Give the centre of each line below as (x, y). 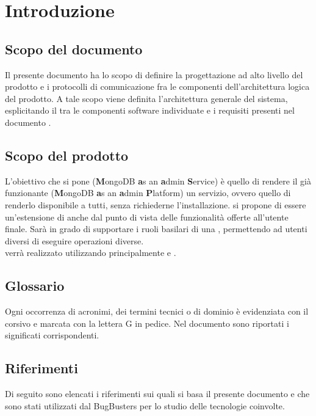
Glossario (35, 286)
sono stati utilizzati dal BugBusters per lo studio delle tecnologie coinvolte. (145, 405)
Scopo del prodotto (67, 155)
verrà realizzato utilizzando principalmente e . (91, 253)
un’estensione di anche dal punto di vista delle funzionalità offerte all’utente (147, 217)
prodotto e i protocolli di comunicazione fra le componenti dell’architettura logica (157, 86)
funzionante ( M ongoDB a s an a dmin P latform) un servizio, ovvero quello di (148, 193)
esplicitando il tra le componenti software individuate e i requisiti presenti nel (150, 110)
